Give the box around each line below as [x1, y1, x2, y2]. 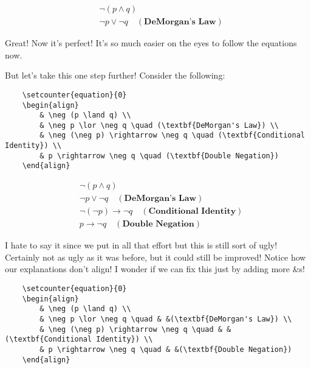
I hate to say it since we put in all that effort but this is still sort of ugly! [5, 239, 278, 251]
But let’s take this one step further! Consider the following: [5, 69, 225, 82]
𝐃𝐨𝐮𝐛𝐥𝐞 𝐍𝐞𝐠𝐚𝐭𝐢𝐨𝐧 [122, 220, 194, 229]
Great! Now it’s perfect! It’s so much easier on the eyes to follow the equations [5, 37, 297, 49]
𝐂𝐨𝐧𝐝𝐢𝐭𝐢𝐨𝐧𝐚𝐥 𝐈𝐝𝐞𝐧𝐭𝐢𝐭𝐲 [148, 207, 236, 216]
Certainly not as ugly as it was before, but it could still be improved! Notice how [5, 250, 306, 263]
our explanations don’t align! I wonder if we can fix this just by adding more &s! [5, 262, 305, 275]
